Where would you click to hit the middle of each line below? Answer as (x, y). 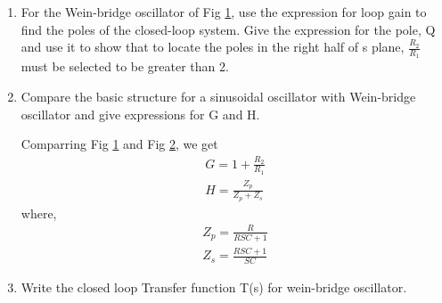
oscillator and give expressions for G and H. (140, 114)
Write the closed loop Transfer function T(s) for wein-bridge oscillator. (214, 287)
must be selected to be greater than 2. (125, 66)
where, (39, 213)
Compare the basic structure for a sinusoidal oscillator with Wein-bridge (218, 97)
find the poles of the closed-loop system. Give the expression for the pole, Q (228, 29)
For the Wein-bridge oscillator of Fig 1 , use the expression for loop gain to (224, 12)
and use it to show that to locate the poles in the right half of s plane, (213, 47)
